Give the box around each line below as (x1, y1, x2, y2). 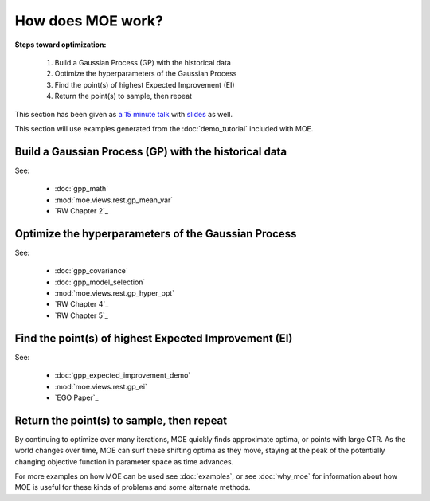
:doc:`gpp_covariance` (54, 266, 129, 276)
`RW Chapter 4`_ (54, 299, 109, 309)
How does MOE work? (14, 12, 163, 29)
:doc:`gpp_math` (54, 184, 109, 194)
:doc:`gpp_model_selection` (54, 277, 146, 287)
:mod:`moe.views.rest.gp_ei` (54, 382, 147, 391)
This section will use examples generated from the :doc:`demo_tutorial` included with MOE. (14, 123, 314, 133)
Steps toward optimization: (14, 40, 107, 49)
